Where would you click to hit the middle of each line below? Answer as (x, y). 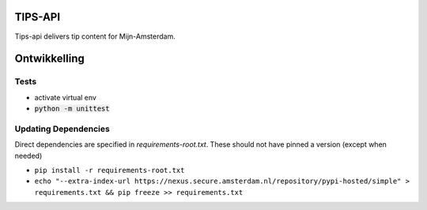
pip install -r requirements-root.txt (110, 170)
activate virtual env (65, 97)
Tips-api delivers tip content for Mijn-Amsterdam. (95, 36)
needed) (28, 156)
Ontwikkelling (49, 59)
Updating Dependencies (62, 129)
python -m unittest (72, 109)
